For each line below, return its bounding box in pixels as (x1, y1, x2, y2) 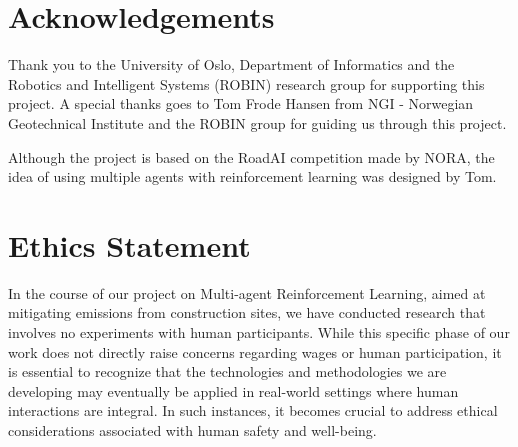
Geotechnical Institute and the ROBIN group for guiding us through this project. (8, 112, 507, 133)
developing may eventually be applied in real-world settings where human (8, 380, 459, 401)
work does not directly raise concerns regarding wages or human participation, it (8, 341, 502, 362)
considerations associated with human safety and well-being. (8, 419, 377, 440)
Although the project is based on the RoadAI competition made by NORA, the (8, 146, 495, 167)
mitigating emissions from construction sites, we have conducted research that (8, 302, 486, 323)
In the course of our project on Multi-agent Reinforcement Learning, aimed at (8, 282, 486, 303)
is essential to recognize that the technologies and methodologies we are (8, 361, 447, 382)
